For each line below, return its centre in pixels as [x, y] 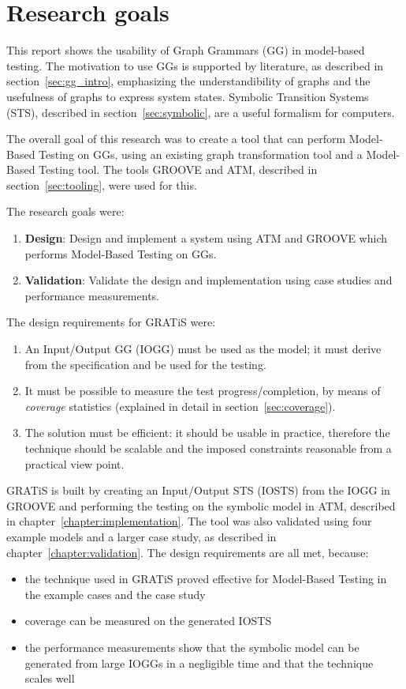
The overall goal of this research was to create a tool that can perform [176, 139]
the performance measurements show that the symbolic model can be [192, 647]
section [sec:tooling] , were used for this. [102, 184]
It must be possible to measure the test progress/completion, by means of [203, 391]
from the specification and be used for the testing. [145, 364]
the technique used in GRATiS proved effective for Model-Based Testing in [206, 579]
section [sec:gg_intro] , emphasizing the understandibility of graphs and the [188, 81]
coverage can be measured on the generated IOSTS [148, 621]
